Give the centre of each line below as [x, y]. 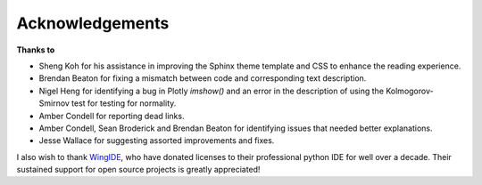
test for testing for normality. [124, 103]
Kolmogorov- [409, 91]
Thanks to [36, 50]
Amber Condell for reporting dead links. [112, 116]
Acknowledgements [93, 23]
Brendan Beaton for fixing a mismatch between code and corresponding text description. [203, 78]
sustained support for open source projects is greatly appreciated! [138, 170]
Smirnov [54, 103]
